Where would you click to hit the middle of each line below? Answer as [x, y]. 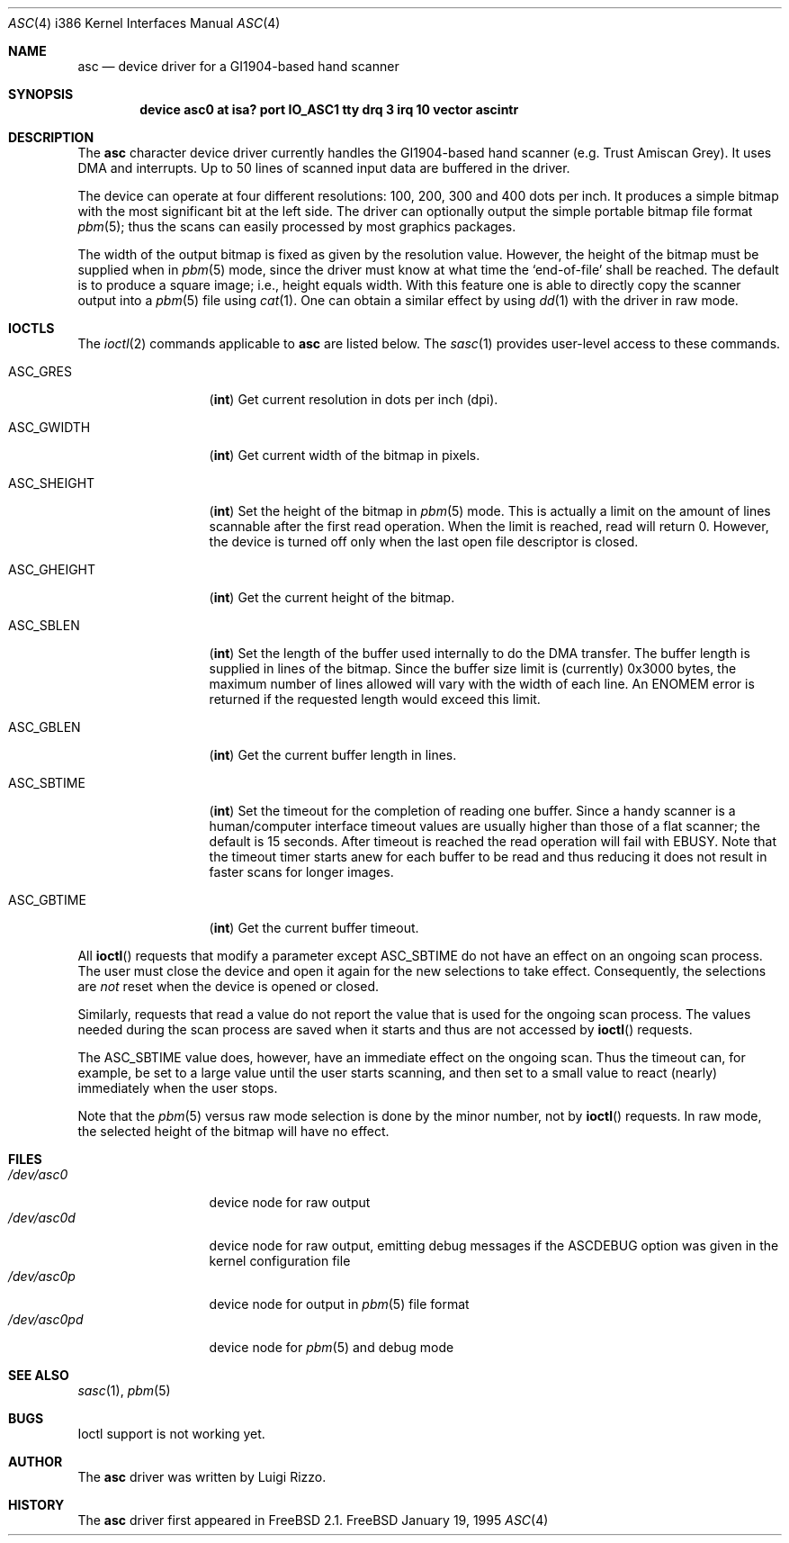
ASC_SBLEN [44, 625]
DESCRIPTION [51, 137]
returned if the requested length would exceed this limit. [375, 699]
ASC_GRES [40, 371]
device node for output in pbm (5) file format [339, 1304]
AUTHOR [36, 1462]
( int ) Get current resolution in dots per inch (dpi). [354, 399]
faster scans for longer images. [301, 872]
